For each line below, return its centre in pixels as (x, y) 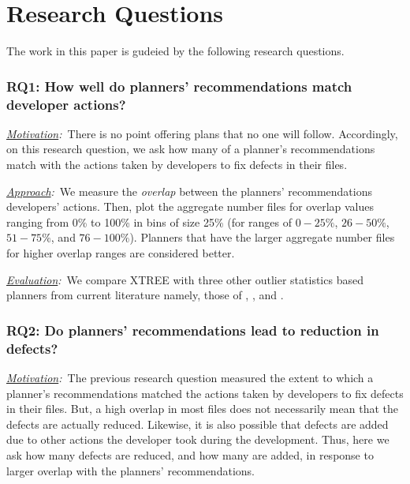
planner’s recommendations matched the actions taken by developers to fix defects (205, 393)
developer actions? (66, 104)
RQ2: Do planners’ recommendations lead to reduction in (193, 330)
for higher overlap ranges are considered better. (121, 253)
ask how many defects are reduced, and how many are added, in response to (190, 454)
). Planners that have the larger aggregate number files (262, 237)
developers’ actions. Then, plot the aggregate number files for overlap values (190, 206)
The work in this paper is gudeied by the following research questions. (175, 51)
